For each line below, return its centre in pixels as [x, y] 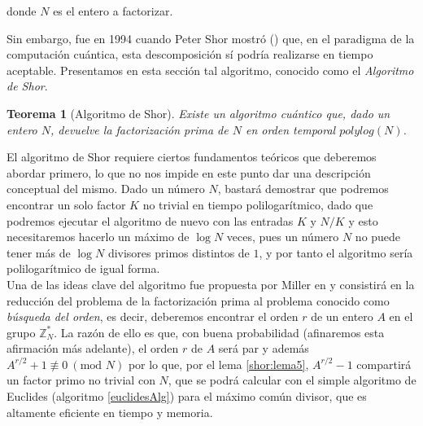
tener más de [39, 252]
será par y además [264, 348]
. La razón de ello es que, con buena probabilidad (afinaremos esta [219, 332]
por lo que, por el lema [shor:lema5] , [218, 364]
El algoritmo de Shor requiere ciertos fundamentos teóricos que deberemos [192, 157]
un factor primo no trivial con [81, 380]
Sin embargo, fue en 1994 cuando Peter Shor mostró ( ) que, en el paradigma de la [211, 38]
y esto [363, 220]
